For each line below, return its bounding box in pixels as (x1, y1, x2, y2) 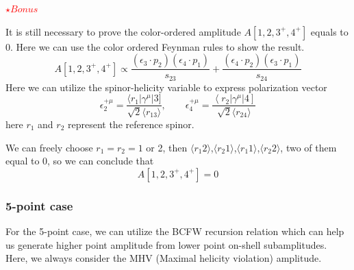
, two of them (280, 140, 337, 154)
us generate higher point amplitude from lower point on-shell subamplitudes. (5, 237, 327, 251)
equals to (310, 24, 349, 38)
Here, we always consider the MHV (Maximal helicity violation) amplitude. (5, 251, 322, 265)
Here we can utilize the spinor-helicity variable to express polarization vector (5, 79, 327, 94)
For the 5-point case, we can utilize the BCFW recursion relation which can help (5, 223, 344, 238)
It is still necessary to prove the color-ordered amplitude (5, 24, 241, 38)
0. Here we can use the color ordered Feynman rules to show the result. (5, 39, 305, 53)
